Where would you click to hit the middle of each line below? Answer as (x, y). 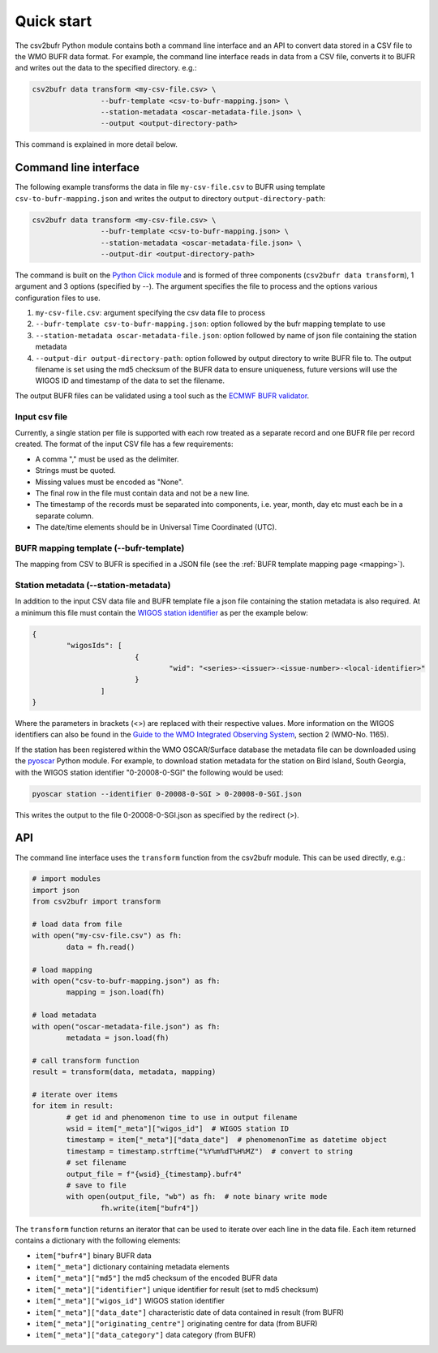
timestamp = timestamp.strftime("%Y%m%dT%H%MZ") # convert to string (209, 1151)
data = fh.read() (101, 947)
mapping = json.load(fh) (116, 992)
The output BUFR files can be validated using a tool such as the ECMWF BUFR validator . (162, 395)
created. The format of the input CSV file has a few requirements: (124, 444)
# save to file (97, 1185)
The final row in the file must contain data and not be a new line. (142, 493)
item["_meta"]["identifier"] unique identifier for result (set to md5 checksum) (177, 1289)
